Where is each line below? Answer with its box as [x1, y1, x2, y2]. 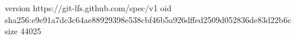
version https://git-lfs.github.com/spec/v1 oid [5, 2, 172, 14]
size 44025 [5, 25, 41, 37]
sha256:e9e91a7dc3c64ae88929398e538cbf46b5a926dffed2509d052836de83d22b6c [5, 13, 291, 25]
